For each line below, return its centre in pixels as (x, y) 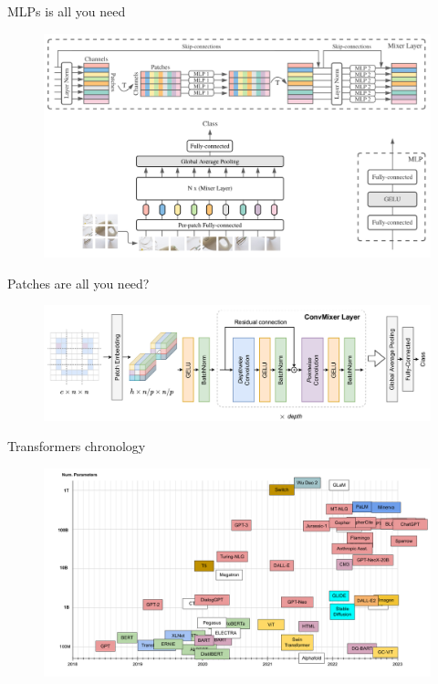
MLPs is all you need (67, 11)
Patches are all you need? (78, 283)
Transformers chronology (77, 446)
